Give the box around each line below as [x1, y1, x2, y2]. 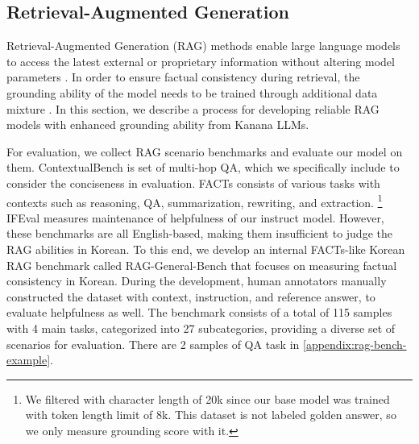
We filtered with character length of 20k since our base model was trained [25, 390, 390, 407]
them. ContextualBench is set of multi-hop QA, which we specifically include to [6, 159, 400, 176]
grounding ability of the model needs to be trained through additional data [6, 84, 378, 101]
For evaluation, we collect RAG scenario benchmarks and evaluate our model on [6, 143, 403, 160]
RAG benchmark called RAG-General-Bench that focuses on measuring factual [6, 256, 397, 273]
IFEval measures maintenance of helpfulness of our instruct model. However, [6, 209, 384, 226]
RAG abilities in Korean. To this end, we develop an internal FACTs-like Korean [6, 240, 405, 257]
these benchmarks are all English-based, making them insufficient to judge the [6, 225, 392, 242]
